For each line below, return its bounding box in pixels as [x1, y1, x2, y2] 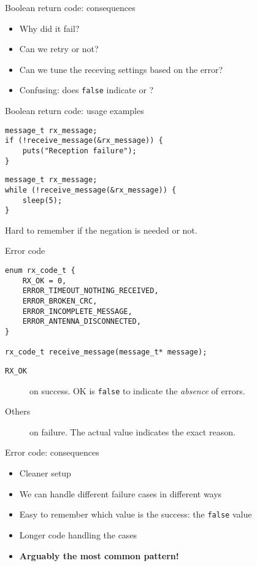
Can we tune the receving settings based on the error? [19, 63, 223, 75]
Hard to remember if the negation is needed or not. [5, 223, 198, 236]
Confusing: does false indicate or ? [19, 83, 154, 96]
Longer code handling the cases [19, 528, 137, 541]
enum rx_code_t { [5, 266, 75, 275]
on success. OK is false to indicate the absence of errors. [29, 384, 245, 397]
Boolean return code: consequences [5, 1, 136, 13]
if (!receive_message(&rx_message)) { [5, 136, 163, 145]
